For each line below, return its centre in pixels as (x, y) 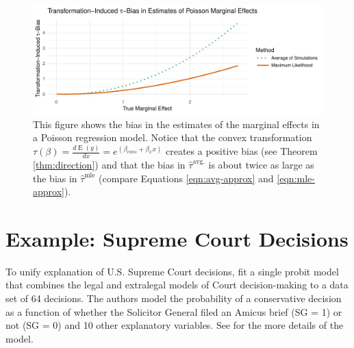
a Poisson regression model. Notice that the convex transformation (173, 137)
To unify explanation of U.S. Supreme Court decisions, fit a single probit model (172, 271)
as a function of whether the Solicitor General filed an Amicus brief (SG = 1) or (174, 311)
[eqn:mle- (296, 178)
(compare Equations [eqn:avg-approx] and (186, 178)
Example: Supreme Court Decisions (177, 238)
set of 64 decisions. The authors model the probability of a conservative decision (174, 298)
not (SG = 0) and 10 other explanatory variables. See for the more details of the (175, 325)
